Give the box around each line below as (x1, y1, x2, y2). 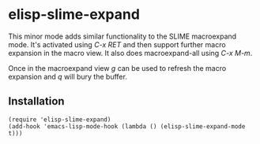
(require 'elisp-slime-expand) (8, 116, 111, 124)
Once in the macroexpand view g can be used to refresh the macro (8, 63, 227, 72)
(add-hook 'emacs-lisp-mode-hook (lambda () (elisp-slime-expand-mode (8, 122, 246, 131)
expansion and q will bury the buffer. (8, 72, 128, 81)
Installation (8, 94, 65, 108)
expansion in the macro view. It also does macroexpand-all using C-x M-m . (8, 48, 253, 57)
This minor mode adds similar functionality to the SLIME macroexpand (8, 31, 237, 41)
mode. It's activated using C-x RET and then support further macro (8, 39, 227, 49)
